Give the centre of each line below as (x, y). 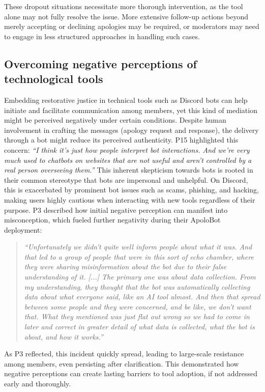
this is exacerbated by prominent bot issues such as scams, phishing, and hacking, (131, 190)
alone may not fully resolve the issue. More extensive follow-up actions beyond (126, 16)
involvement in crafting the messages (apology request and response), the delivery (131, 130)
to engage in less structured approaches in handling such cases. (102, 36)
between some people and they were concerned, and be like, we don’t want (138, 306)
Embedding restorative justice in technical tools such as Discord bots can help (126, 100)
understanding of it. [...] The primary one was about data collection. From (140, 277)
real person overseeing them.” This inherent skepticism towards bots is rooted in (129, 170)
